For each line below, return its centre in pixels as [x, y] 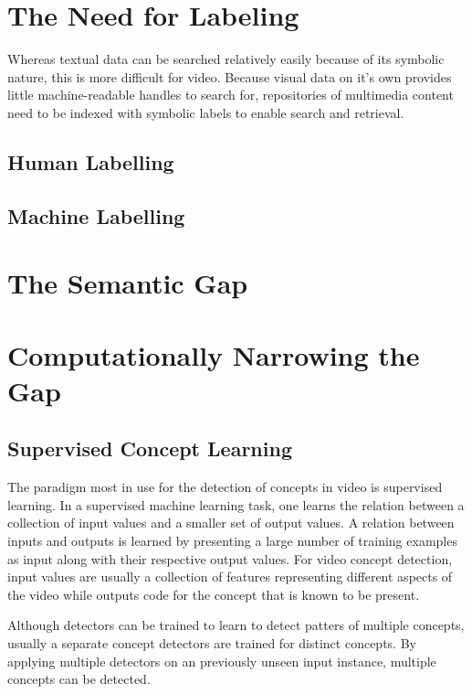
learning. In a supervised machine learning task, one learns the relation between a [236, 504]
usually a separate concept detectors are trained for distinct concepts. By [212, 642]
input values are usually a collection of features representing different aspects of [230, 577]
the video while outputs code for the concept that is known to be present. [214, 594]
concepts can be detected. [79, 679]
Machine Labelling [96, 215]
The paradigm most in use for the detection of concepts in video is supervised [225, 487]
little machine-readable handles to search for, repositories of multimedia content [231, 95]
